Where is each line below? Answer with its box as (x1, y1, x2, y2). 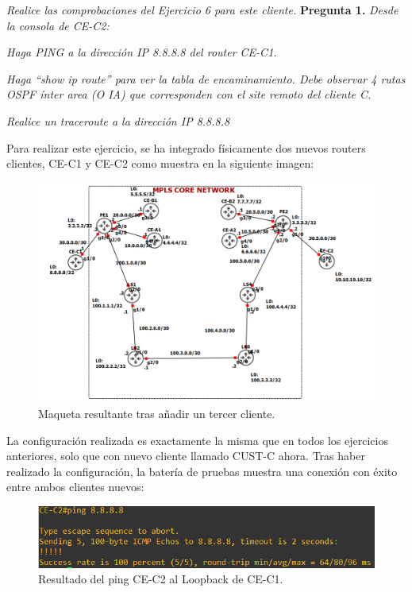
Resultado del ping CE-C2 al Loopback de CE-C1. (38, 571, 283, 587)
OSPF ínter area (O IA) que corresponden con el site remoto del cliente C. (6, 86, 372, 103)
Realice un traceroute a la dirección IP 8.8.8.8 (6, 112, 230, 129)
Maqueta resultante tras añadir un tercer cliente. (38, 404, 275, 421)
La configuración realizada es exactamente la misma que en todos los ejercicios (6, 431, 388, 448)
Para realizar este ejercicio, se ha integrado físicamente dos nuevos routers (6, 139, 366, 156)
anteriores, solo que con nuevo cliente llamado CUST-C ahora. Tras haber (6, 447, 365, 464)
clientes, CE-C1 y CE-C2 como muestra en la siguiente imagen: (6, 155, 314, 172)
